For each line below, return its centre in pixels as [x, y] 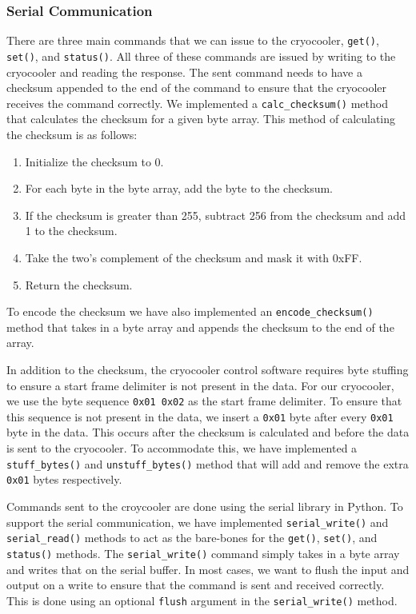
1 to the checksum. [71, 231]
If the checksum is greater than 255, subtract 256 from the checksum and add [216, 215]
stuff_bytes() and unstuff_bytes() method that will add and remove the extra [208, 463]
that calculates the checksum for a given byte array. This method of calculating [201, 119]
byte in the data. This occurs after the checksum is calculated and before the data [208, 432]
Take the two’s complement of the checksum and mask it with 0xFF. [194, 257]
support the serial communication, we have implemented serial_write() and [198, 522]
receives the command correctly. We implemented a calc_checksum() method [197, 103]
